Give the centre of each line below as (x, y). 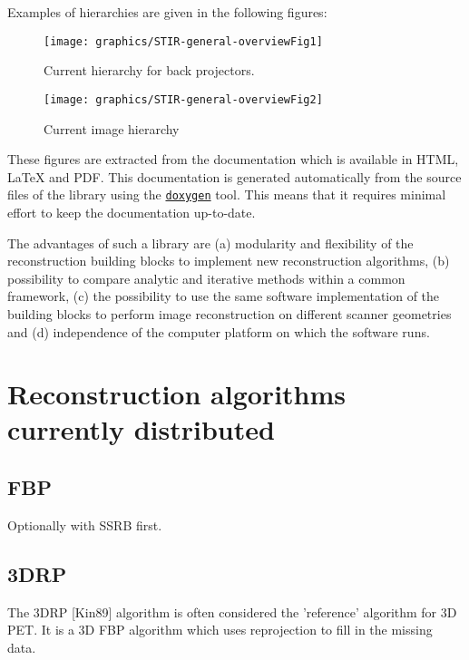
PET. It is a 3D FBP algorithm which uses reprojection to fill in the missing (220, 630)
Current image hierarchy (112, 128)
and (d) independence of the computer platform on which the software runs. (219, 331)
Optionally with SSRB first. (85, 524)
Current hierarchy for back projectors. (149, 70)
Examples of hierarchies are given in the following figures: (167, 12)
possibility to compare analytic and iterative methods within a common (206, 278)
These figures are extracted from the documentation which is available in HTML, (233, 159)
